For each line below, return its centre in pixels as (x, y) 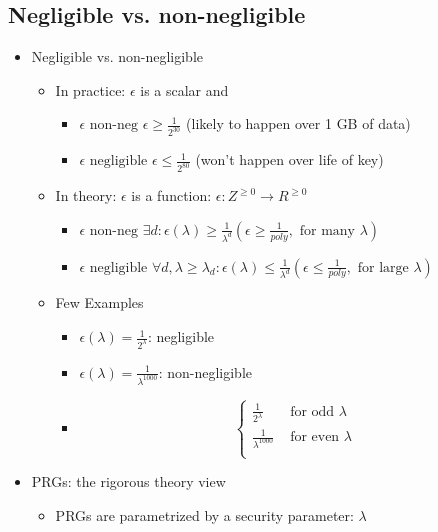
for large (383, 267)
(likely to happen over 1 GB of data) (298, 123)
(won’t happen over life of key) (289, 159)
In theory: (86, 195)
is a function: (171, 195)
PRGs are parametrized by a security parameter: (204, 514)
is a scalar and (184, 89)
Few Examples (99, 302)
